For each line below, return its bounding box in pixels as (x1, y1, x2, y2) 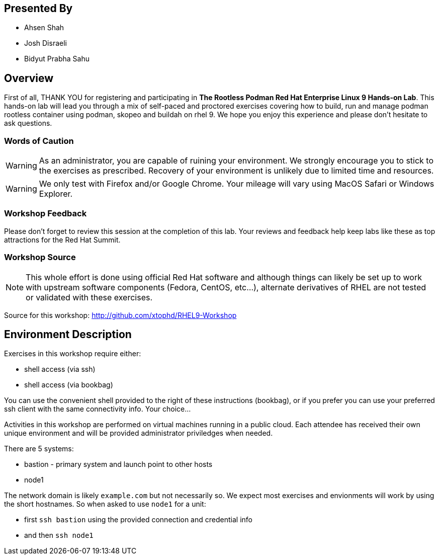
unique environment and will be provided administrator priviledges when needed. (4, 429, 273, 438)
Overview (4, 71, 54, 85)
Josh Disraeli (24, 39, 67, 48)
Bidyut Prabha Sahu (24, 54, 90, 63)
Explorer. (39, 189, 73, 199)
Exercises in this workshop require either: (4, 349, 141, 358)
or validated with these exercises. (26, 292, 153, 302)
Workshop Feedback (4, 208, 87, 219)
